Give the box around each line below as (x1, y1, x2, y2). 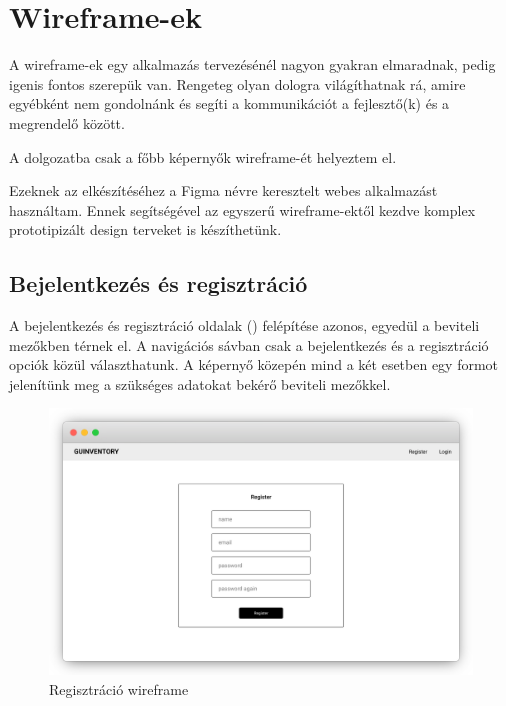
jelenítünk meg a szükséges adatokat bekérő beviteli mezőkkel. (9, 373, 391, 394)
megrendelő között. (9, 112, 125, 133)
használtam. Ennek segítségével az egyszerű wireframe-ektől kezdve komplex (9, 199, 476, 220)
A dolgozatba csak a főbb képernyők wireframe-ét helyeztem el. (9, 146, 397, 167)
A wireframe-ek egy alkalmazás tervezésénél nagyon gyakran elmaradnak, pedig (9, 54, 496, 75)
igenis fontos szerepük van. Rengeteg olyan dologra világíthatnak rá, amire (9, 73, 466, 94)
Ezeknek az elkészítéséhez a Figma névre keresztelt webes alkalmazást (9, 180, 438, 201)
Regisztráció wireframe (49, 678, 189, 699)
